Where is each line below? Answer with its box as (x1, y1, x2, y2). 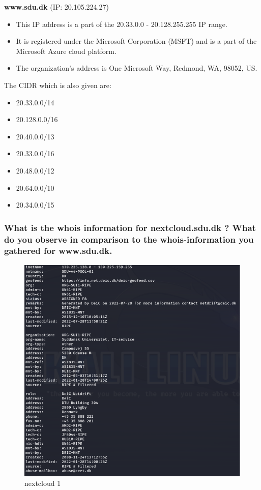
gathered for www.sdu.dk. (4, 244, 112, 257)
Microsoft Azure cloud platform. (16, 45, 117, 56)
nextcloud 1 (24, 478, 61, 488)
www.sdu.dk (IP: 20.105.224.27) (4, 2, 109, 12)
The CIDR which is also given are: (4, 79, 111, 90)
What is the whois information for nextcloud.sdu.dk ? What (4, 221, 256, 234)
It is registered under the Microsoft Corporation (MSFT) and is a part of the (16, 36, 257, 46)
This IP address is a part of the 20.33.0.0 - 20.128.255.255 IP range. (16, 18, 227, 29)
